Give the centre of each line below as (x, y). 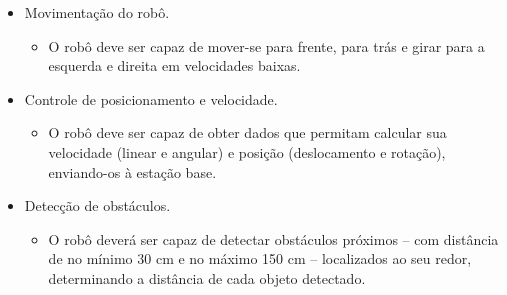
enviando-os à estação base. (132, 171)
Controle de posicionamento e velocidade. (151, 98)
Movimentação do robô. (97, 12)
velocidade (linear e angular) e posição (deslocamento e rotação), (247, 151)
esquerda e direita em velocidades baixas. (174, 65)
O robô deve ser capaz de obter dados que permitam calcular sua (247, 132)
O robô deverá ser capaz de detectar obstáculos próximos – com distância (273, 238)
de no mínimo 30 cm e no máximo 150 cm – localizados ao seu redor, (260, 258)
